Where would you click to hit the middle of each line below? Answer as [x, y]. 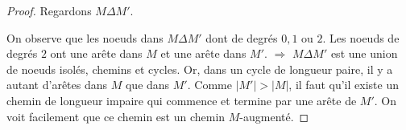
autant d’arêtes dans [57, 85]
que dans [147, 85]
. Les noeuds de [361, 37]
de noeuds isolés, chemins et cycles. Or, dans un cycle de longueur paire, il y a [200, 69]
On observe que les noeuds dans [85, 37]
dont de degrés [242, 37]
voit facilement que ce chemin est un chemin [116, 116]
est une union [364, 53]
